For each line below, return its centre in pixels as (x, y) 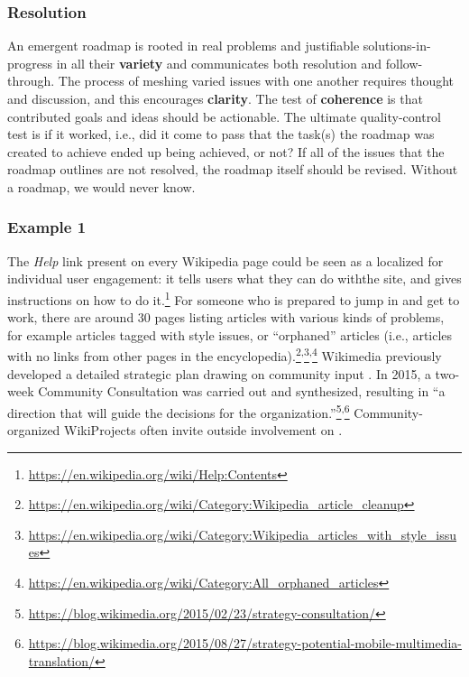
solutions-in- (397, 46)
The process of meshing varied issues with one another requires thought (256, 81)
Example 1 (47, 227)
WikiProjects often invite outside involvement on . (203, 430)
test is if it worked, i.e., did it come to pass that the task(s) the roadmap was (221, 134)
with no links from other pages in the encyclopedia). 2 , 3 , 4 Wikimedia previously (225, 355)
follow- (404, 63)
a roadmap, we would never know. (101, 186)
